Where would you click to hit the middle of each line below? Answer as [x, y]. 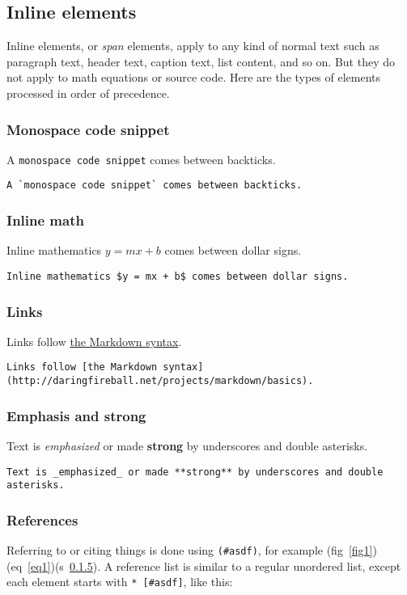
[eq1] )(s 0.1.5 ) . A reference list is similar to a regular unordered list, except [214, 565]
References [42, 519]
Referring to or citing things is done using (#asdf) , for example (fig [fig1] [190, 550]
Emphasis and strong [76, 415]
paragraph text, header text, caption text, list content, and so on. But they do [201, 61]
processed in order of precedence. [88, 93]
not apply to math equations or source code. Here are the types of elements [194, 77]
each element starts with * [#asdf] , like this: [120, 582]
